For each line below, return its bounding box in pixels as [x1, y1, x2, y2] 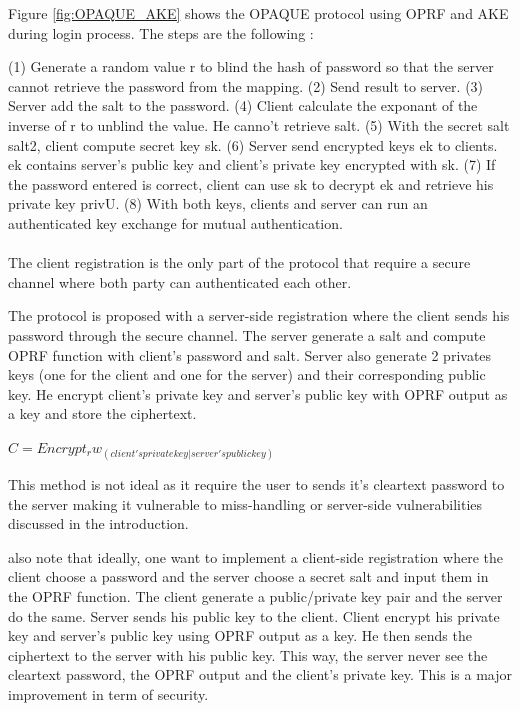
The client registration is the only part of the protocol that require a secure [8, 252, 471, 273]
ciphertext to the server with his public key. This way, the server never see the [8, 644, 488, 665]
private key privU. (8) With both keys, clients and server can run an [8, 193, 428, 214]
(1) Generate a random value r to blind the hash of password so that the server [8, 56, 494, 77]
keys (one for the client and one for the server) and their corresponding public [8, 364, 486, 385]
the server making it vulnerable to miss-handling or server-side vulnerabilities [8, 493, 483, 514]
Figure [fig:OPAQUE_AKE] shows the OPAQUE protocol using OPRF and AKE [8, 3, 509, 23]
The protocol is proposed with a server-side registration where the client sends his [8, 305, 510, 326]
